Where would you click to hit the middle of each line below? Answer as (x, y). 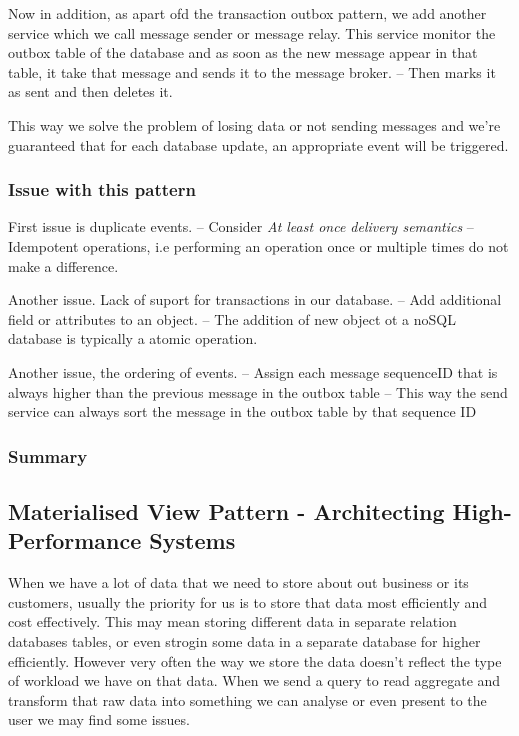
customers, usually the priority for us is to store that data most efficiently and (248, 601)
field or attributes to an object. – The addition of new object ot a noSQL (232, 318)
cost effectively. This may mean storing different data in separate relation (232, 621)
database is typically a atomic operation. (133, 338)
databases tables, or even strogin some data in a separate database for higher (244, 640)
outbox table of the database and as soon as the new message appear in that (243, 52)
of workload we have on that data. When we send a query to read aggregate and (254, 680)
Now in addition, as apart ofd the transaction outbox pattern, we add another (247, 13)
